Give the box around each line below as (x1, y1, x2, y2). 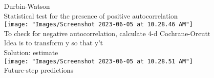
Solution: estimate (4, 47, 58, 58)
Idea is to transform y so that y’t (4, 38, 103, 48)
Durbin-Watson (4, 1, 50, 11)
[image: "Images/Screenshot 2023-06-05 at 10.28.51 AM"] (4, 58, 193, 65)
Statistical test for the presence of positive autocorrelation (4, 10, 178, 20)
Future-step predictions (4, 65, 74, 75)
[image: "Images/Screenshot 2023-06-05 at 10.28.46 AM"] (4, 21, 193, 28)
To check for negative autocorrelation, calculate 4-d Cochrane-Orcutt (4, 28, 211, 38)
